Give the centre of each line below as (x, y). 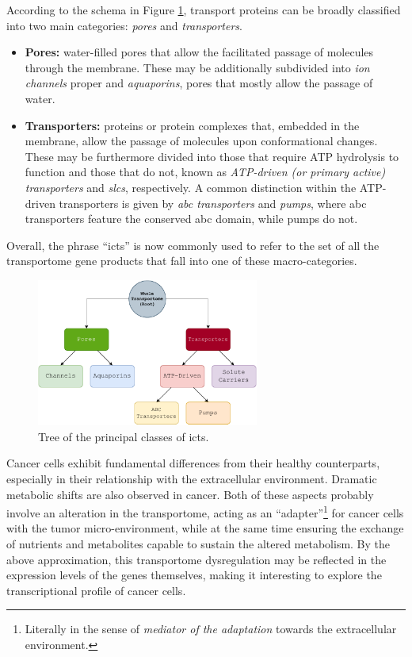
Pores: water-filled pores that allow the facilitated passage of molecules (199, 52)
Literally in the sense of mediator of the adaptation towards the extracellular (211, 629)
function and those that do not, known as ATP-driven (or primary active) (205, 172)
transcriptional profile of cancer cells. (96, 590)
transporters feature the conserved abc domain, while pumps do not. (191, 219)
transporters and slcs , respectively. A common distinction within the (191, 187)
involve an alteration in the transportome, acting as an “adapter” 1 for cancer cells (205, 511)
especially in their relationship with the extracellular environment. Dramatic (192, 478)
